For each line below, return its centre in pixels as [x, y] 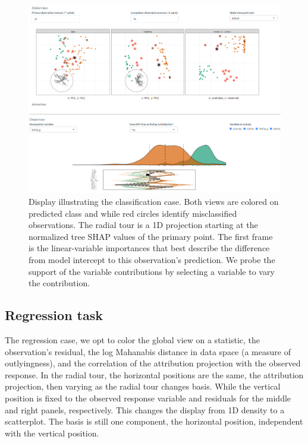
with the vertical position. [52, 433]
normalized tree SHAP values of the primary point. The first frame [151, 236]
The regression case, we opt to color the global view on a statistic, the [132, 340]
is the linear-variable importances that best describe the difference [149, 248]
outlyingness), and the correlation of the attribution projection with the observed [153, 363]
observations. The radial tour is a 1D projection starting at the [143, 225]
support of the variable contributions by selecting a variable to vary [152, 271]
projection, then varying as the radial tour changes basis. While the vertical [143, 386]
